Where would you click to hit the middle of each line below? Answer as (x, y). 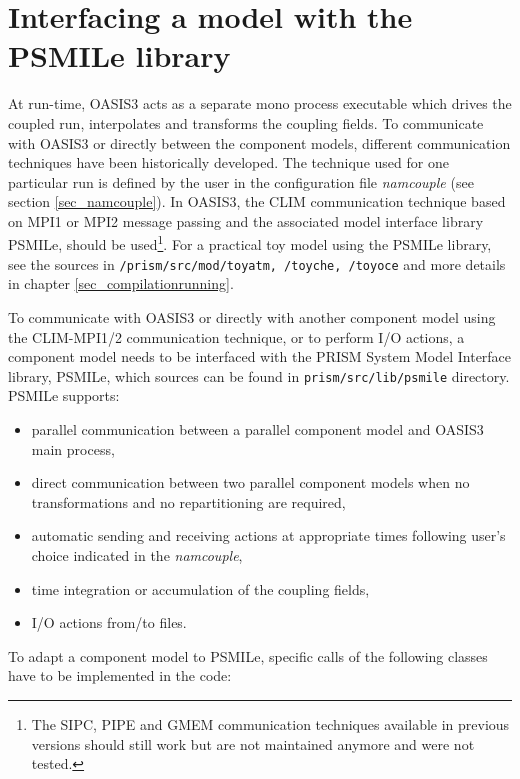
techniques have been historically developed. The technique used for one (228, 162)
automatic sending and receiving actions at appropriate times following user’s (268, 535)
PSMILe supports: (64, 395)
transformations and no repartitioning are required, (188, 501)
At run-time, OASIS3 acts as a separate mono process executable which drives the (260, 103)
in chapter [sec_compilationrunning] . (121, 283)
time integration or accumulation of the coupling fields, (200, 588)
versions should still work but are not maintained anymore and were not (253, 743)
